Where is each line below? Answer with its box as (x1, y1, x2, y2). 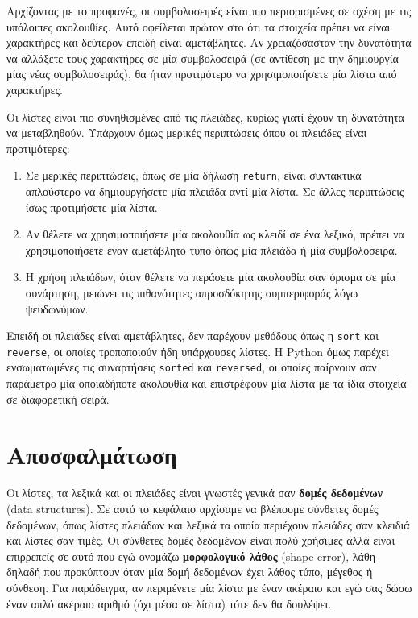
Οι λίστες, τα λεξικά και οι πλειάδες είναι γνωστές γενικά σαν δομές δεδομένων (6, 484, 383, 501)
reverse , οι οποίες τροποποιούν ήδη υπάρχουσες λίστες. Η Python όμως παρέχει (6, 342, 389, 359)
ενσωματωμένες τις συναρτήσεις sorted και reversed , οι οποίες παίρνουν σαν (6, 359, 377, 375)
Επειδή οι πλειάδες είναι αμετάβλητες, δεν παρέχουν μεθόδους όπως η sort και (6, 327, 379, 344)
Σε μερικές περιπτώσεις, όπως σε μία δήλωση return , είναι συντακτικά (25, 167, 362, 184)
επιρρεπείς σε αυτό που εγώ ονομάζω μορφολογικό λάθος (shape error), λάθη (6, 547, 375, 564)
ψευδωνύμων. (25, 300, 89, 317)
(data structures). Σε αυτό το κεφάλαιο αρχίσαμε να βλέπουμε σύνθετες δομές (6, 500, 379, 517)
